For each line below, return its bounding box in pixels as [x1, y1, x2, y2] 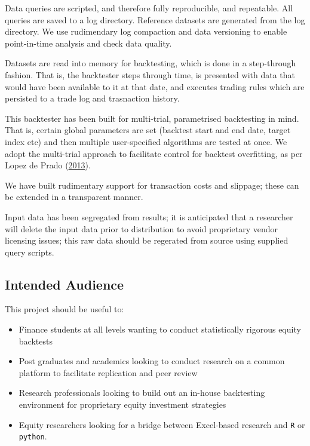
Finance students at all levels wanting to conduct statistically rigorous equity [19, 323, 301, 336]
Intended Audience [5, 275, 124, 293]
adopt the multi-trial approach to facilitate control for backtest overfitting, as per [5, 147, 303, 159]
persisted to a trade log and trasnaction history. [5, 92, 180, 104]
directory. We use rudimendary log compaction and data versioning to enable [5, 25, 287, 38]
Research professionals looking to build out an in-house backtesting [19, 386, 265, 399]
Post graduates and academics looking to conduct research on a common [19, 355, 285, 367]
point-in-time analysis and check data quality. [5, 36, 172, 49]
